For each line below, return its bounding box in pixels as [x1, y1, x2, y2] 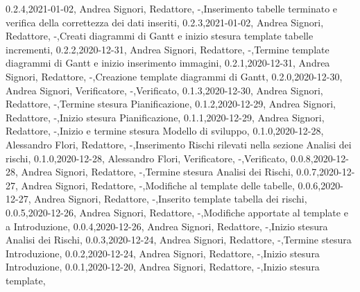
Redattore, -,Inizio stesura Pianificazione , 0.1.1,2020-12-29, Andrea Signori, [6, 110, 325, 124]
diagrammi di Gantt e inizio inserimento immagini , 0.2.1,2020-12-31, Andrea [6, 55, 330, 70]
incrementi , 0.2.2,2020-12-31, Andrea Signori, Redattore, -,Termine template [6, 42, 329, 56]
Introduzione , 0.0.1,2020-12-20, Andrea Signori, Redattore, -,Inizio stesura [6, 259, 320, 274]
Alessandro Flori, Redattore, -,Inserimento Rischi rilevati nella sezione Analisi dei [6, 137, 352, 151]
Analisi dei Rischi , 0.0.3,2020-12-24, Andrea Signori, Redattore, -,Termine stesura [6, 232, 352, 247]
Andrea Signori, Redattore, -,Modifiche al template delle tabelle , [21, 178, 295, 192]
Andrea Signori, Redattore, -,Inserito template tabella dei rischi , [34, 191, 307, 206]
